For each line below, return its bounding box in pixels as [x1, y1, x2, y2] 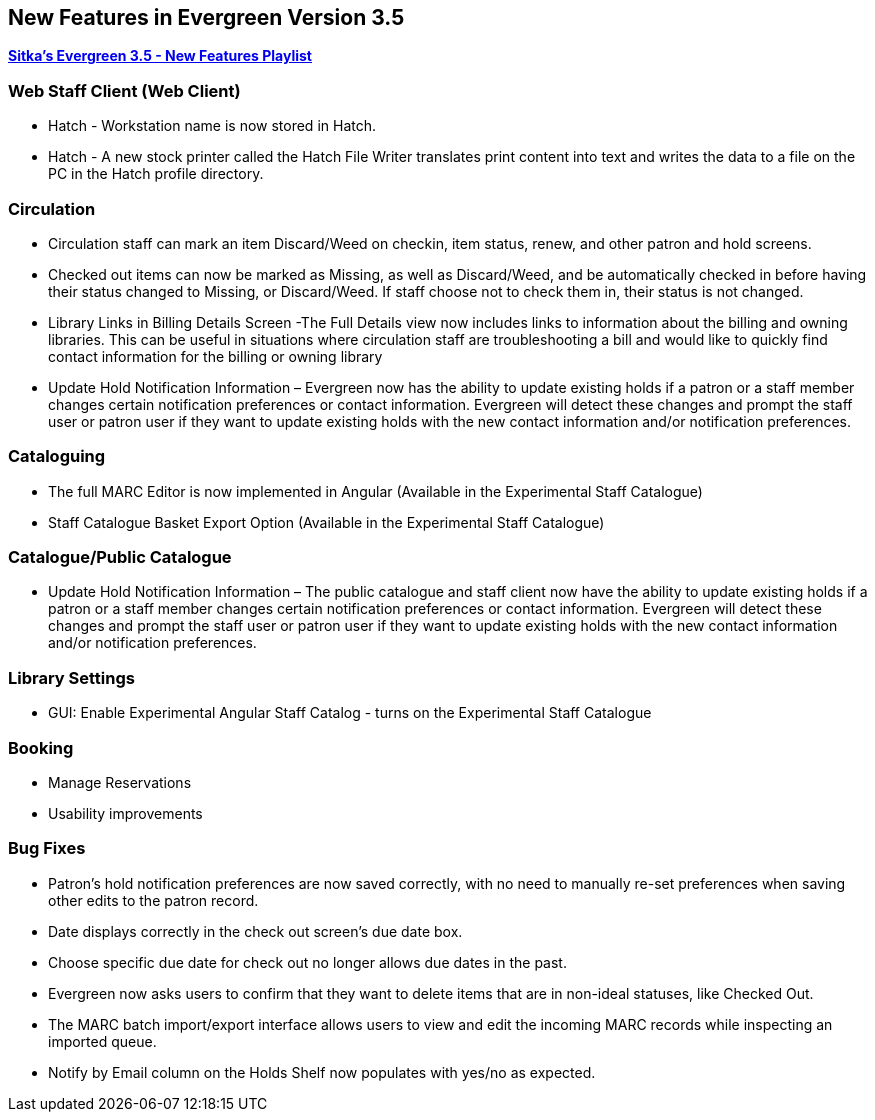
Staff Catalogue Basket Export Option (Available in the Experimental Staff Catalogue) [48, 513, 605, 531]
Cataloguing [8, 446, 106, 467]
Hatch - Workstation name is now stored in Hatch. [48, 117, 377, 135]
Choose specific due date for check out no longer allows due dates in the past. [48, 953, 567, 971]
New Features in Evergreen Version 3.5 [8, 5, 405, 30]
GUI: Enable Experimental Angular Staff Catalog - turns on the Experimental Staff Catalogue [48, 704, 652, 722]
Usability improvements [48, 804, 203, 822]
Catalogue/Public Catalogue [8, 547, 232, 568]
